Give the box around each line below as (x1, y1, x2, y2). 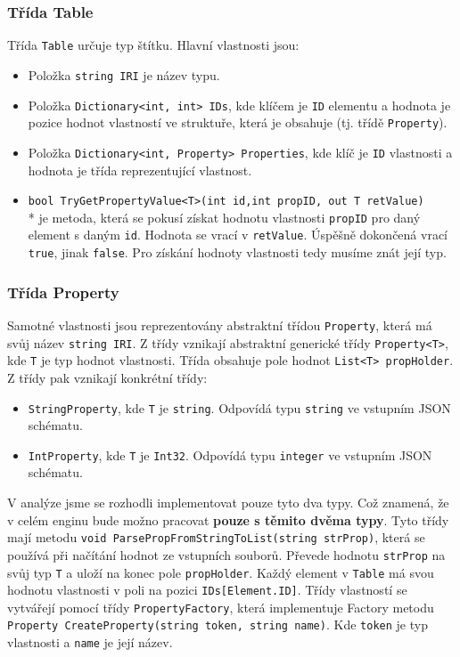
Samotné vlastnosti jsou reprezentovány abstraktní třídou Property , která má (7, 315, 432, 334)
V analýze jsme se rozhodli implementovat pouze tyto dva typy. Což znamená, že (7, 493, 449, 511)
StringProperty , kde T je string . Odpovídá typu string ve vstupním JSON (28, 398, 451, 417)
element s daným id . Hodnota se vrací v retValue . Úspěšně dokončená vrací (28, 225, 448, 244)
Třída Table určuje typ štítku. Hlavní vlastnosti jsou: (7, 36, 300, 54)
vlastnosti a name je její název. (7, 633, 173, 652)
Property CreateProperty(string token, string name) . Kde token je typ (7, 615, 428, 634)
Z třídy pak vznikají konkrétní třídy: (7, 368, 208, 386)
